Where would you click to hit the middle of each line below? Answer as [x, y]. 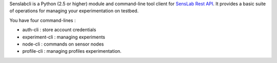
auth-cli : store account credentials [59, 30]
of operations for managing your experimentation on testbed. [74, 11]
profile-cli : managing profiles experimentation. [72, 51]
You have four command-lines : [43, 20]
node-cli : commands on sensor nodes [63, 44]
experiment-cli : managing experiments [64, 37]
